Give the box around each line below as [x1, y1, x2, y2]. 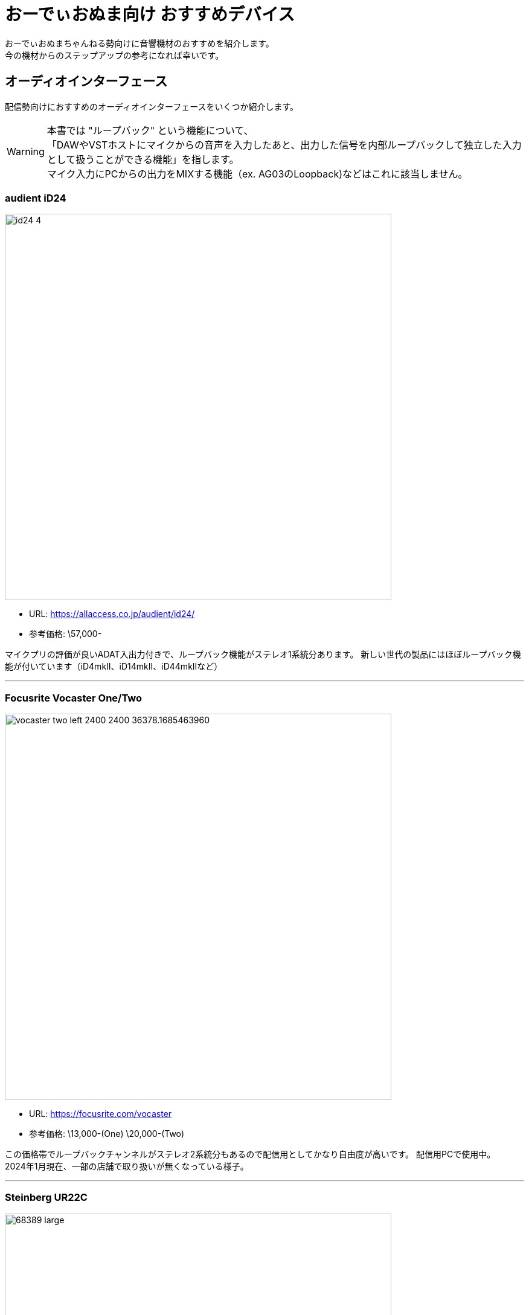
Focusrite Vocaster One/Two [5, 691, 143, 704]
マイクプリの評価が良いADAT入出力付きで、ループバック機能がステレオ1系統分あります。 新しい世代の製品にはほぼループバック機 [5, 649, 521, 660]
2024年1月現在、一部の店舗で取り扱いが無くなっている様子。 [5, 1161, 249, 1172]
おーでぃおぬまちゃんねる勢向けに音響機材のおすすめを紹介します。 [5, 37, 274, 48]
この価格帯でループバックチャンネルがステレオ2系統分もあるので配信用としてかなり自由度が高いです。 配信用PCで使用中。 [5, 1149, 496, 1160]
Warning [7, 145, 45, 158]
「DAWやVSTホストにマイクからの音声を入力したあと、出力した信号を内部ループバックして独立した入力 [46, 138, 522, 151]
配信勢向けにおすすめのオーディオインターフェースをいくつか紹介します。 [5, 101, 299, 112]
